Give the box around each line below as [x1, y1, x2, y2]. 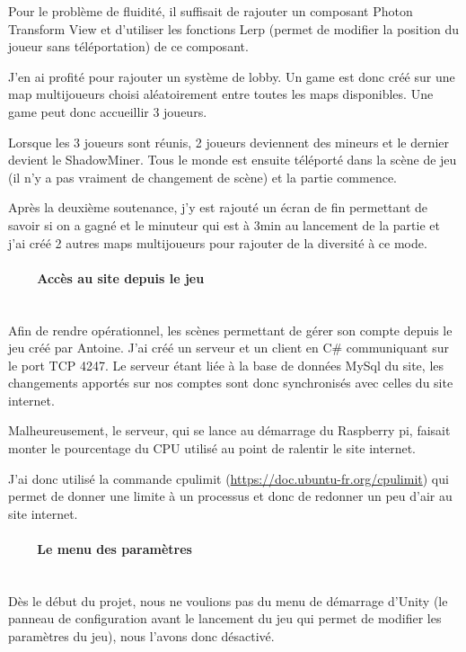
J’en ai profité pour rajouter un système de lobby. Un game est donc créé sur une [8, 67, 455, 85]
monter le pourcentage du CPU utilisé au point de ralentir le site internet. [8, 439, 416, 458]
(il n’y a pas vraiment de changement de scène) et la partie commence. [8, 167, 397, 186]
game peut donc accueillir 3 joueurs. [8, 102, 207, 121]
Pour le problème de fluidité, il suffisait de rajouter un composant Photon [8, 2, 413, 20]
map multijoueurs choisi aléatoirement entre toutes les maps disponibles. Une [8, 85, 434, 103]
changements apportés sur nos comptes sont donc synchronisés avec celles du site [8, 373, 453, 392]
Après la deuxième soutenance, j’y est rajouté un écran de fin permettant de [8, 198, 428, 217]
